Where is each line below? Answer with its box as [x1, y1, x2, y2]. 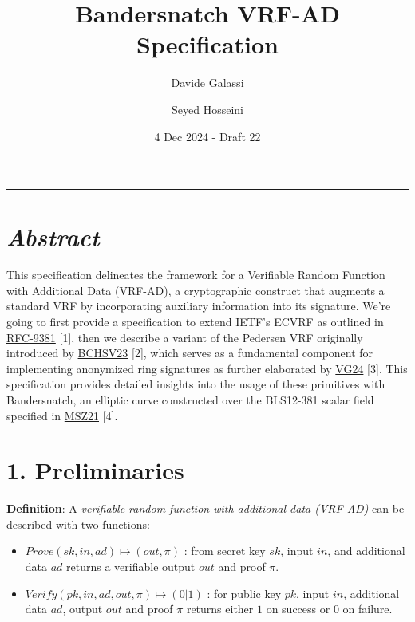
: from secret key [184, 542, 266, 559]
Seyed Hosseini [172, 100, 243, 117]
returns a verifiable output [66, 558, 196, 575]
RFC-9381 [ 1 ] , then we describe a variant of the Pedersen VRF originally [6, 329, 363, 345]
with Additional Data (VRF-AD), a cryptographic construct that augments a [6, 281, 385, 298]
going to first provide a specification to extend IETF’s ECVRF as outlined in [6, 313, 384, 329]
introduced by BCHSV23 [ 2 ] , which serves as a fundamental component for [6, 344, 373, 361]
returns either [186, 600, 254, 617]
